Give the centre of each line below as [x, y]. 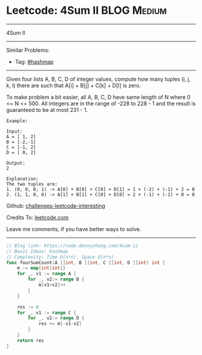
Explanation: [23, 179]
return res [31, 341]
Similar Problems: [28, 50]
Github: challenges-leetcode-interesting [56, 206]
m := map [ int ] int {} [41, 268]
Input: [14, 131]
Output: [16, 163]
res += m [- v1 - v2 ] [60, 324]
